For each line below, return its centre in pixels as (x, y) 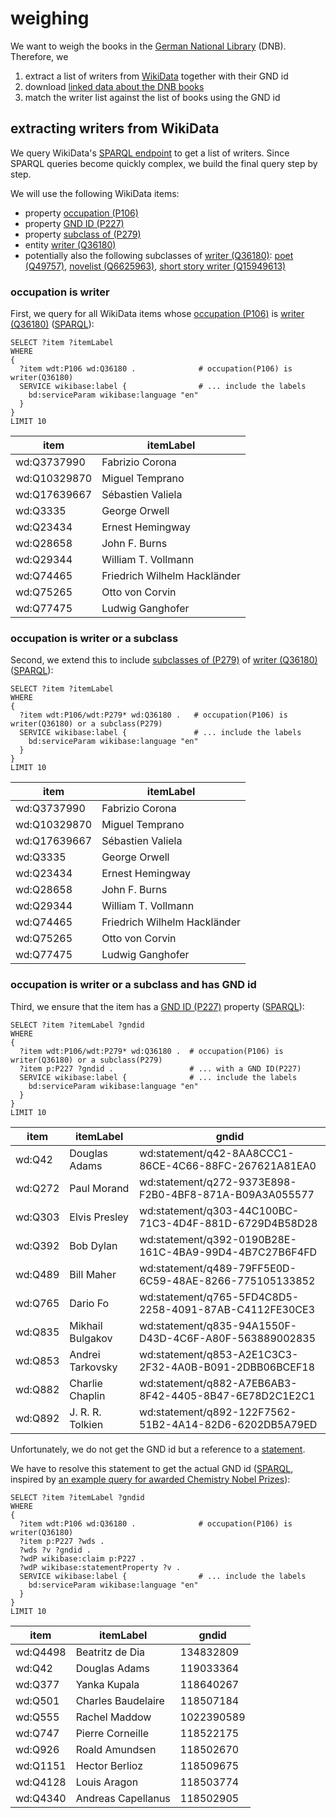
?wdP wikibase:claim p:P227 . (82, 1558)
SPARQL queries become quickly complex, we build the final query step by (164, 163)
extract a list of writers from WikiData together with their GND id (156, 76)
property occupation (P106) (81, 213)
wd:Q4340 (41, 1798)
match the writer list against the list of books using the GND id (152, 97)
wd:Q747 (37, 1733)
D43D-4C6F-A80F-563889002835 (227, 1338)
